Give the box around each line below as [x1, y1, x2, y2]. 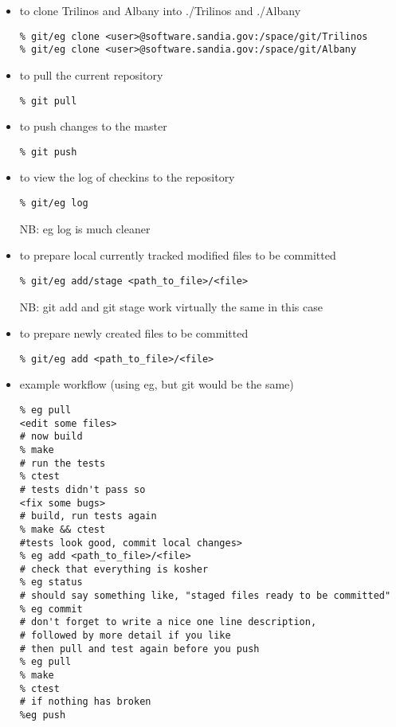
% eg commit [19, 603, 83, 615]
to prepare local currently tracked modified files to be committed [19, 247, 336, 264]
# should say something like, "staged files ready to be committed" [19, 590, 391, 602]
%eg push [19, 709, 66, 721]
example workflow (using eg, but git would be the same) [19, 376, 294, 393]
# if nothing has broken [19, 696, 151, 708]
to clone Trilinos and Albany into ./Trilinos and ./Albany [19, 2, 301, 18]
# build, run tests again [19, 510, 157, 522]
